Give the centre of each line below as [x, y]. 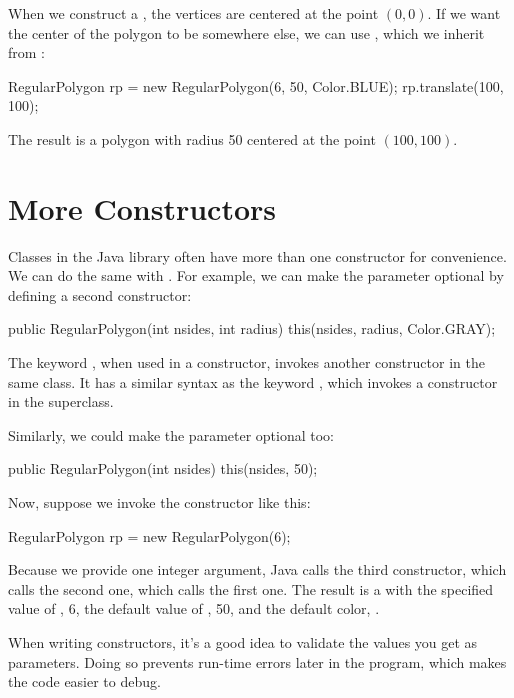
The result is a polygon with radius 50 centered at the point [192, 138]
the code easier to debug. [84, 681]
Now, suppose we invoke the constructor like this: [159, 502]
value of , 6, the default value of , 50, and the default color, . [194, 608]
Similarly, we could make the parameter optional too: [171, 434]
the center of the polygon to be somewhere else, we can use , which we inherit [246, 32]
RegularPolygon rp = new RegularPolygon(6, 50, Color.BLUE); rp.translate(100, [256, 85]
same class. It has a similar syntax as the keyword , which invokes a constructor [253, 381]
